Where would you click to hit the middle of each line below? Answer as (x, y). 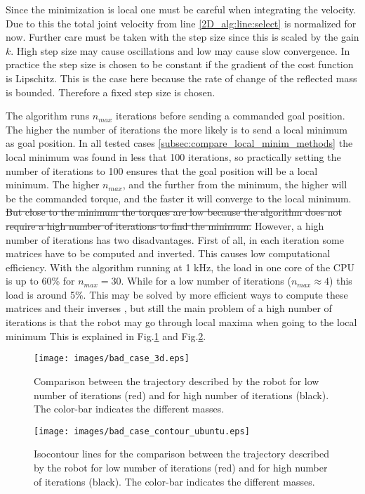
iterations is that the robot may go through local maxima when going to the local (181, 322)
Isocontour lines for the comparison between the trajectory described (181, 454)
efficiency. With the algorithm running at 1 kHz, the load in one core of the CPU (180, 267)
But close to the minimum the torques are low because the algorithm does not (174, 212)
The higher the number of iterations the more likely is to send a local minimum (177, 129)
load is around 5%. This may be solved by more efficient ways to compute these (177, 294)
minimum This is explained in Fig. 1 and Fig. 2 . (106, 336)
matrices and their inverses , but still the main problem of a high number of (169, 308)
